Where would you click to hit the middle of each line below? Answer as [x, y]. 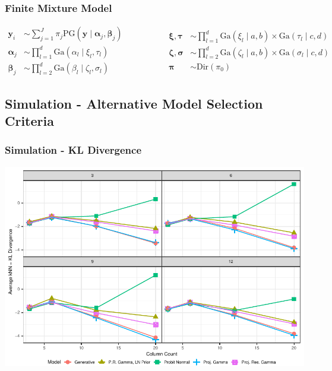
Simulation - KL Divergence [73, 150]
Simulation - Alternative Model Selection [134, 103]
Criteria [29, 120]
